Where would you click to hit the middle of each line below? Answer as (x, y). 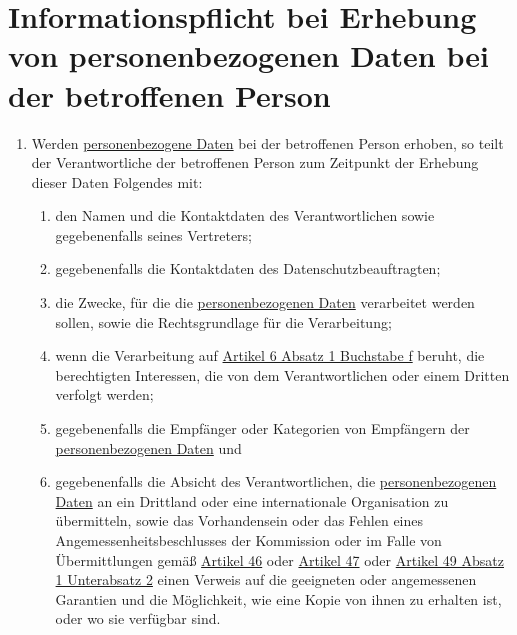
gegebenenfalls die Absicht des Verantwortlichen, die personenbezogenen (276, 481)
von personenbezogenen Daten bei (248, 55)
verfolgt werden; (104, 394)
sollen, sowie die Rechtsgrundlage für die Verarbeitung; (223, 321)
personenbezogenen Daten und (148, 447)
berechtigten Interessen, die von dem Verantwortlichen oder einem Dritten (282, 374)
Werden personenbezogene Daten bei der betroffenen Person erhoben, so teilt (267, 142)
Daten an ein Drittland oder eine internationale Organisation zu (252, 500)
